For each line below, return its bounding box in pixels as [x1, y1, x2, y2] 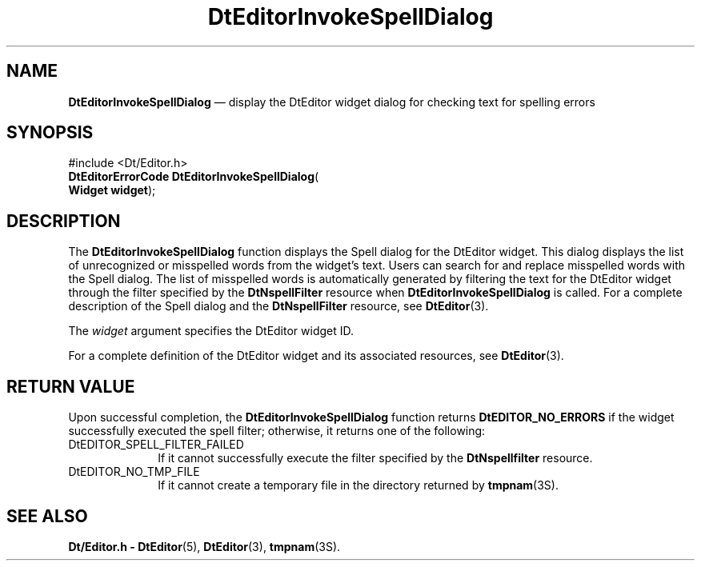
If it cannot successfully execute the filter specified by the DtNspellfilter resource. [158, 451, 593, 465]
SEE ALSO [6, 505, 88, 526]
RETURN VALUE [6, 376, 135, 397]
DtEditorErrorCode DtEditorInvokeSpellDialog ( [68, 170, 319, 184]
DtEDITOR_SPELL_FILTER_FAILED [68, 437, 244, 452]
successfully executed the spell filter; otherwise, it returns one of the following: [68, 424, 486, 438]
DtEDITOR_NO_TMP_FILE [68, 465, 200, 479]
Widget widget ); [68, 183, 156, 198]
